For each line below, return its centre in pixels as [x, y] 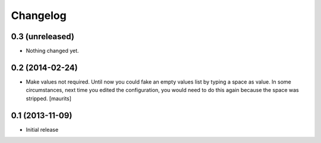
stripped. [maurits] [48, 98]
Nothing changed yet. [53, 51]
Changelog [39, 15]
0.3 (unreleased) [43, 36]
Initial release [42, 129]
